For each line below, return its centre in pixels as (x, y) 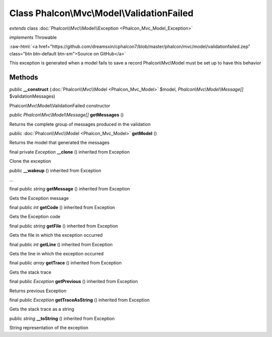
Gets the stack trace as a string (42, 309)
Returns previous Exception (38, 291)
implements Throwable (33, 37)
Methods (24, 77)
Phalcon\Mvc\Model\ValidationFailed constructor (60, 105)
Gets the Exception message (39, 198)
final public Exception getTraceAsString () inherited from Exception (79, 300)
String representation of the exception (49, 328)
